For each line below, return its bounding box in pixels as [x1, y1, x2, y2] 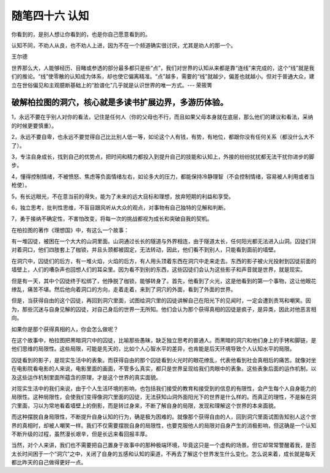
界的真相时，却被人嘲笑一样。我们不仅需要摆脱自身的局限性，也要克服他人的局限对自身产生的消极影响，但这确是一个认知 [11, 422, 317, 429]
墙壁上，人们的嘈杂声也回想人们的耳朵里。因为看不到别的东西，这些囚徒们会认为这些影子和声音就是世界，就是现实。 [11, 266, 306, 274]
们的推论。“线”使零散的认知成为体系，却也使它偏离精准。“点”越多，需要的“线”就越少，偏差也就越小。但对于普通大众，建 [11, 73, 315, 80]
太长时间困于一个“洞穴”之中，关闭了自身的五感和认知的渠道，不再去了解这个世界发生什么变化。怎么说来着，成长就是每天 [11, 450, 316, 457]
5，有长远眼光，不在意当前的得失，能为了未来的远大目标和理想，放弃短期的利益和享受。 [11, 193, 235, 200]
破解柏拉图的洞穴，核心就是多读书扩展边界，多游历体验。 [11, 97, 229, 108]
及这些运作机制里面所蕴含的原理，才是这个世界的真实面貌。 [11, 373, 161, 381]
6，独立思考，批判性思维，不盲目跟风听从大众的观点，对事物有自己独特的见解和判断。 [11, 204, 229, 211]
